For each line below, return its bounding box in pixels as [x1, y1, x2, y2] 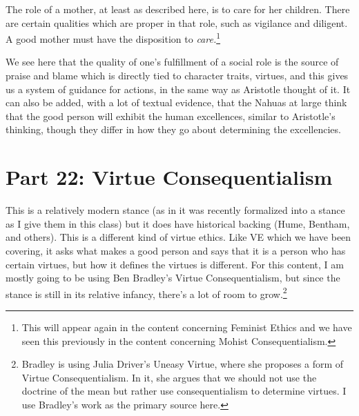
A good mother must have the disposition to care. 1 [6, 30, 221, 46]
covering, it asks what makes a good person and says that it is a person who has [6, 243, 346, 257]
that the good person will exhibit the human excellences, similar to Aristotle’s [6, 108, 336, 123]
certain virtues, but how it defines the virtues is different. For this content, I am [6, 257, 344, 271]
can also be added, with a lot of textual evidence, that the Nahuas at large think [6, 95, 347, 110]
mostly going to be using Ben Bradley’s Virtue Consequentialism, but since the [6, 270, 340, 285]
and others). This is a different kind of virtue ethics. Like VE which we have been [6, 230, 351, 244]
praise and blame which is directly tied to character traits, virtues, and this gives [6, 68, 349, 83]
